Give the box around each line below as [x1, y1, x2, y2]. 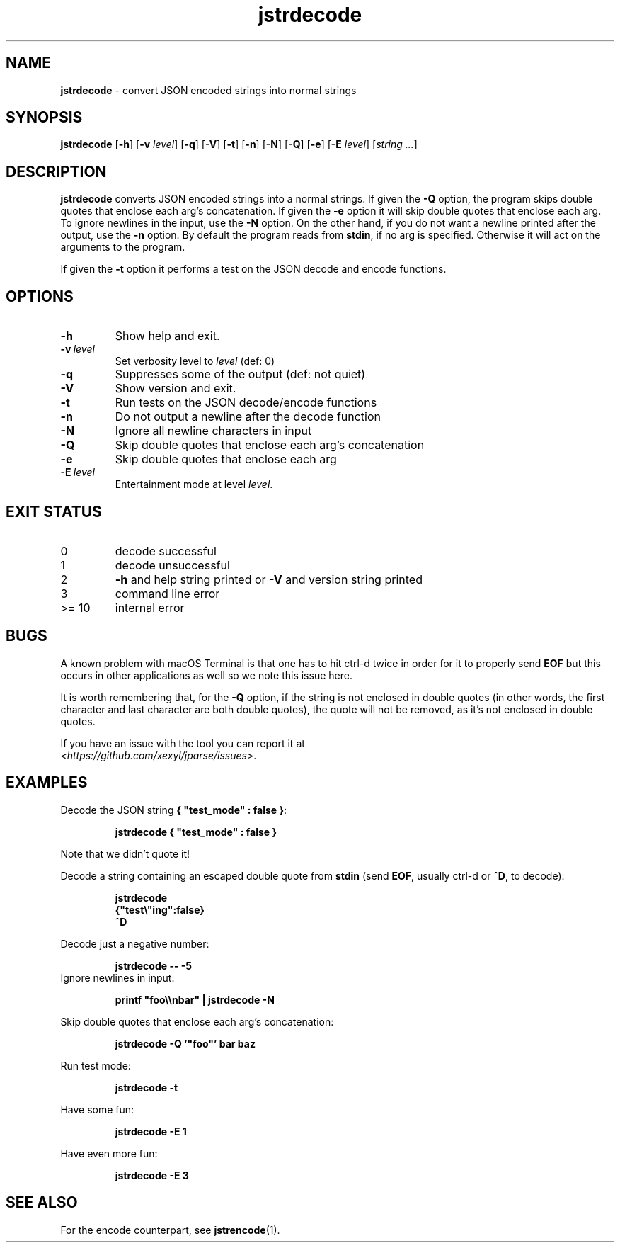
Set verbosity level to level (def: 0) [115, 355, 275, 368]
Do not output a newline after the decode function [115, 409, 381, 424]
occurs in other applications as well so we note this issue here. [60, 669, 352, 681]
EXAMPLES [6, 773, 88, 792]
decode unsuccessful [115, 557, 230, 572]
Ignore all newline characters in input [115, 424, 312, 438]
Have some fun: [60, 1103, 134, 1116]
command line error [115, 586, 220, 601]
